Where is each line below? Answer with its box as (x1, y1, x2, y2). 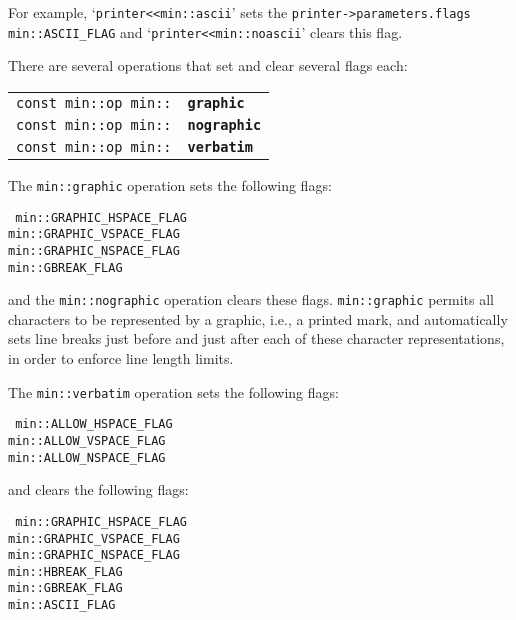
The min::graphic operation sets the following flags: (8, 174, 332, 195)
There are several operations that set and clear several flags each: (8, 55, 408, 76)
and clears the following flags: (8, 479, 189, 500)
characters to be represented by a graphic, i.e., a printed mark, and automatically (8, 308, 508, 329)
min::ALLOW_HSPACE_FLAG (15, 417, 173, 432)
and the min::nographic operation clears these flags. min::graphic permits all (8, 289, 495, 310)
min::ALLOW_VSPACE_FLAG (8, 433, 166, 448)
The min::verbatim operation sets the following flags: (8, 381, 339, 402)
